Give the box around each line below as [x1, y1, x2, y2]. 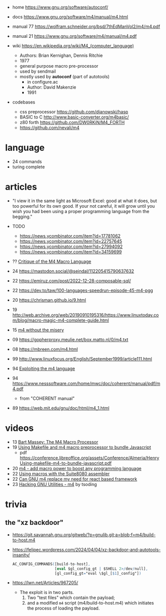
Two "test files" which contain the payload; [27, 595, 115, 601]
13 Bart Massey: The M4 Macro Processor [12, 439, 99, 445]
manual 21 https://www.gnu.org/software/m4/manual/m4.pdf [12, 33, 137, 39]
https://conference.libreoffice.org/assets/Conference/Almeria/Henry [19, 455, 160, 461]
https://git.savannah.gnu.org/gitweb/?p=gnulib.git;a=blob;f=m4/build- [12, 531, 156, 537]
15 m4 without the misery [12, 327, 64, 333]
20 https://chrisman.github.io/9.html [12, 297, 86, 303]
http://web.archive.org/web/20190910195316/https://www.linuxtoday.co [12, 312, 159, 318]
